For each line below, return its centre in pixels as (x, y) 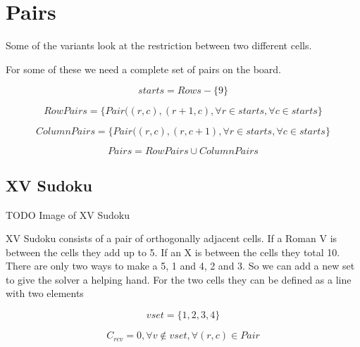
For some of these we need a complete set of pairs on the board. (144, 69)
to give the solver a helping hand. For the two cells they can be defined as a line (179, 279)
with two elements (45, 293)
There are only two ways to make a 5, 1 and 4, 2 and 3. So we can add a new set (180, 266)
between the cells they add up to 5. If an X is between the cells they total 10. (173, 252)
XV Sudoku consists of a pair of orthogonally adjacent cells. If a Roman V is (172, 238)
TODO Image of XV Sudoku (68, 214)
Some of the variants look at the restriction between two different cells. (159, 45)
